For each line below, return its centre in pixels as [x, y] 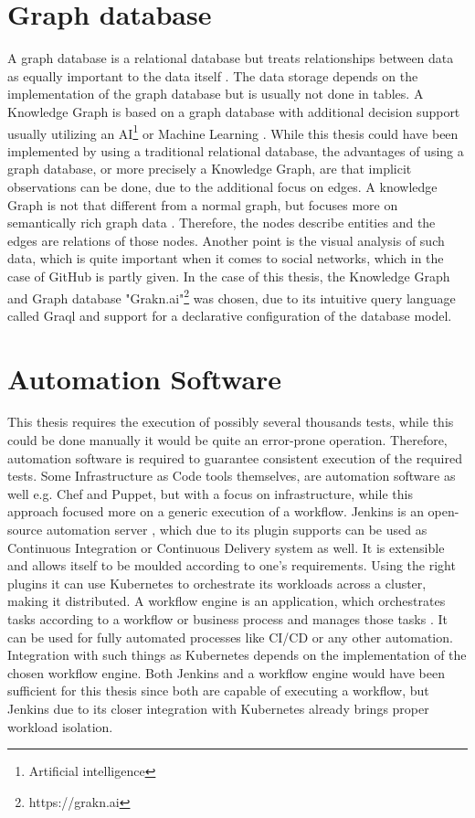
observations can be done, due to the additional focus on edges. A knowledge [222, 186]
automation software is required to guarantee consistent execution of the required [235, 457]
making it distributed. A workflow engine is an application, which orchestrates [227, 601]
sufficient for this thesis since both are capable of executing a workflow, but [218, 691]
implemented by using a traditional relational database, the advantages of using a [236, 150]
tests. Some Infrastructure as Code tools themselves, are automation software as [232, 476]
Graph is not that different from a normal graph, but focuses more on [203, 204]
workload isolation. [60, 726]
